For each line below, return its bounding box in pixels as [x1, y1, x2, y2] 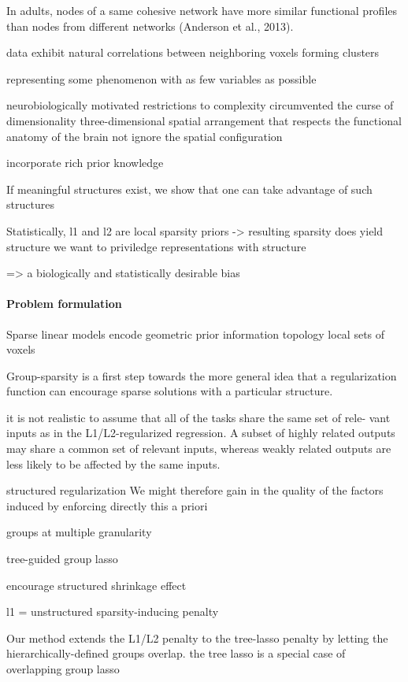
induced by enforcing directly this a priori [6, 497, 208, 513]
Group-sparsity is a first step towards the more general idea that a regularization [6, 367, 397, 384]
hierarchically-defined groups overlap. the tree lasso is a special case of [6, 645, 346, 662]
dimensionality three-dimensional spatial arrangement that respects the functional [6, 112, 402, 128]
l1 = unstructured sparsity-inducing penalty [6, 603, 219, 620]
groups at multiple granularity [6, 524, 152, 540]
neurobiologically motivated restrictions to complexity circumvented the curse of [6, 97, 394, 113]
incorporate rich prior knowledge [6, 154, 164, 171]
